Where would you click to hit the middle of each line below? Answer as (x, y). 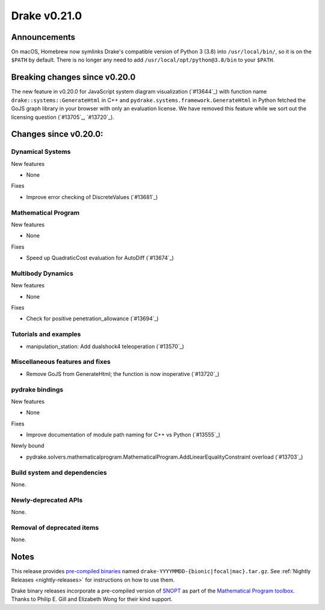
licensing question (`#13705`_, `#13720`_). (63, 117)
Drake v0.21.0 (47, 16)
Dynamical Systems (41, 152)
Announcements (43, 37)
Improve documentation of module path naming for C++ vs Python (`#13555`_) (123, 435)
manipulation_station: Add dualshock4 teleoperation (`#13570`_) (105, 346)
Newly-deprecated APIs (47, 500)
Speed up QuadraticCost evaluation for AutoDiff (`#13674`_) (100, 258)
